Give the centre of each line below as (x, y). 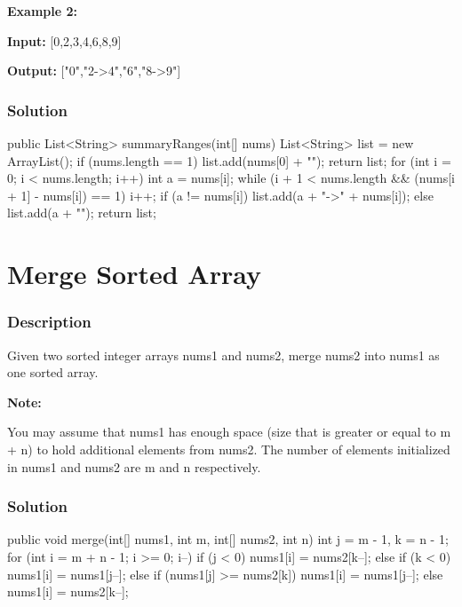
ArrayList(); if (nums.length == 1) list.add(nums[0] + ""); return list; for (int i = (229, 160)
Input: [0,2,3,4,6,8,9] (64, 40)
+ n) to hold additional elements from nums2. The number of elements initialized (229, 449)
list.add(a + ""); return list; (82, 213)
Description (49, 322)
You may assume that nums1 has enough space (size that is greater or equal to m (229, 432)
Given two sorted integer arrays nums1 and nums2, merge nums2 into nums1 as (223, 355)
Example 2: (42, 11)
